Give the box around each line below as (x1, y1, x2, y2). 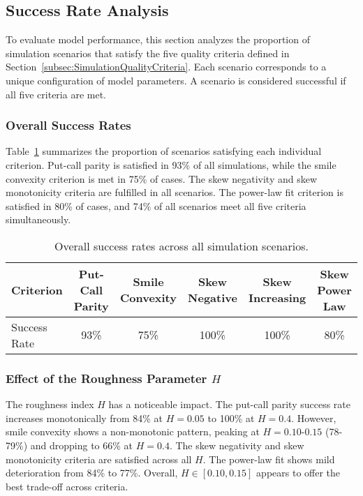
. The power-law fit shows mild (202, 451, 335, 466)
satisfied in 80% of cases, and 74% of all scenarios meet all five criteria (6, 198, 306, 213)
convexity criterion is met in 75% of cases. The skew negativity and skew (6, 171, 318, 186)
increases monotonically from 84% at (6, 410, 163, 425)
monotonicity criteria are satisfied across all (6, 451, 192, 466)
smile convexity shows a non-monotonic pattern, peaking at (6, 424, 260, 439)
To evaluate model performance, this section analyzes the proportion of (6, 32, 310, 47)
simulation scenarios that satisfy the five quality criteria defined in (6, 45, 290, 60)
